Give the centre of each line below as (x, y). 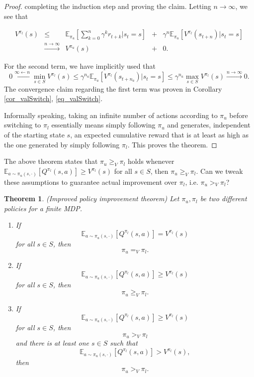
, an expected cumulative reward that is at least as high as (160, 135)
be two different (223, 198)
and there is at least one (52, 343)
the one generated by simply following (62, 144)
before (239, 115)
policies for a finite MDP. (43, 208)
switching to (23, 125)
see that (16, 16)
